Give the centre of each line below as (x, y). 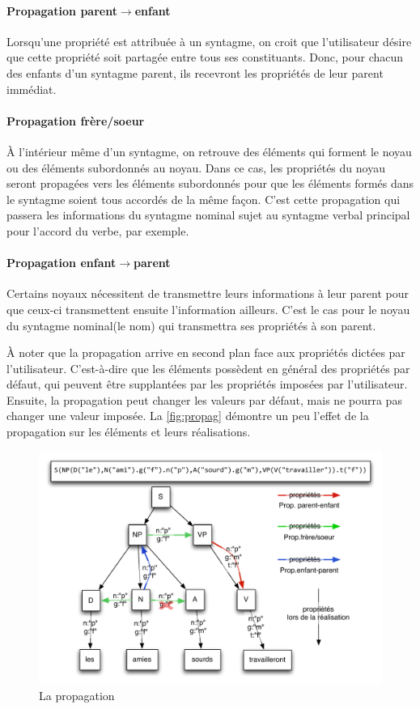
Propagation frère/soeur (76, 120)
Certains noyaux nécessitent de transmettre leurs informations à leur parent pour (208, 293)
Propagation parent (62, 10)
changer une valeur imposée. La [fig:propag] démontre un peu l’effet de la (188, 416)
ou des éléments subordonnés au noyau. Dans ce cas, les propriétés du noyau (196, 167)
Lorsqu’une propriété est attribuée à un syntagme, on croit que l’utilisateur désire (209, 41)
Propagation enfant (62, 263)
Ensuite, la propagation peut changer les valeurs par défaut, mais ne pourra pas (204, 399)
